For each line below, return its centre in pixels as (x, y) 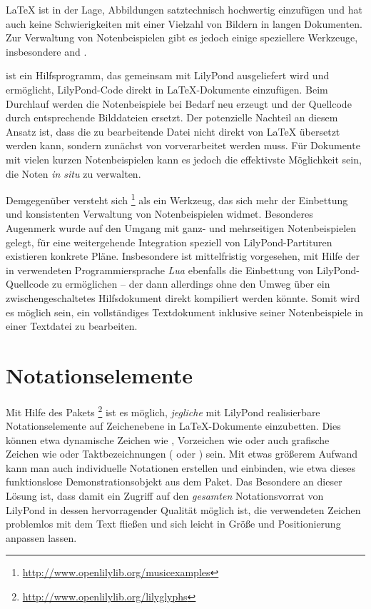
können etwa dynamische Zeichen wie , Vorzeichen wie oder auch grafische (168, 439)
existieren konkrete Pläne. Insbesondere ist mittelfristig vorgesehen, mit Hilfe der (183, 256)
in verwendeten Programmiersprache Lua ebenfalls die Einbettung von (160, 270)
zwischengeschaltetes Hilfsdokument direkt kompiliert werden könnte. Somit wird (183, 297)
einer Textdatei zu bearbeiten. (72, 326)
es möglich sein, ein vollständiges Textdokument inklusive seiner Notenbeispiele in (185, 312)
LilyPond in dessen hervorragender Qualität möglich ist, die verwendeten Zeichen (183, 509)
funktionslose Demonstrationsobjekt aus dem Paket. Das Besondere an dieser (174, 482)
